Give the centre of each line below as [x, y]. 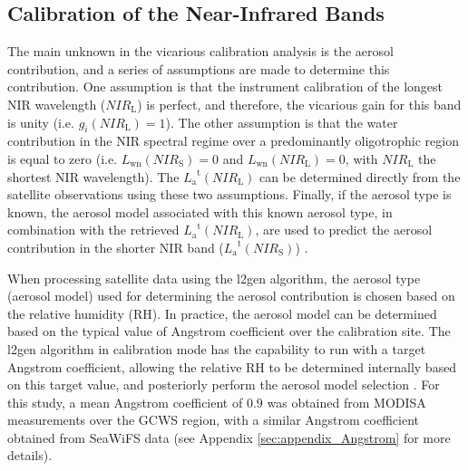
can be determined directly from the [360, 176]
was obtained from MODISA [346, 402]
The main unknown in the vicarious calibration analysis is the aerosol [200, 51]
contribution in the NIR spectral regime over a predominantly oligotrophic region [233, 141]
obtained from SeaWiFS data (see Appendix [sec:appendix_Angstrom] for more [229, 437]
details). [30, 455]
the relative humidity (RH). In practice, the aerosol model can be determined [222, 313]
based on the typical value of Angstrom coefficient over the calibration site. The [229, 331]
